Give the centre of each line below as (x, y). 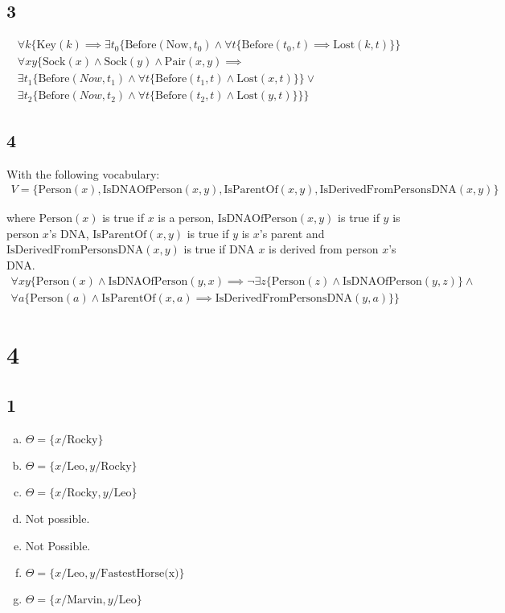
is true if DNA (219, 249)
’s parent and (292, 233)
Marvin (85, 601)
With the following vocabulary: (83, 173)
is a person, (186, 218)
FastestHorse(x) (140, 574)
